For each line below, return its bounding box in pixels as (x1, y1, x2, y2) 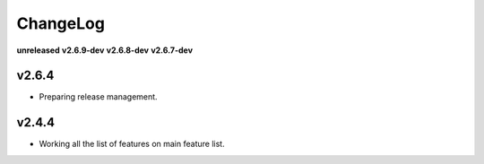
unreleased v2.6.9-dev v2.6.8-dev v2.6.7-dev (16, 45, 193, 56)
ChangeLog (16, 13, 105, 33)
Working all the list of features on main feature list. (39, 139, 225, 150)
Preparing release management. (39, 91, 158, 102)
